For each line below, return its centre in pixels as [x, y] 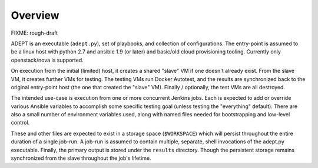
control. [20, 123]
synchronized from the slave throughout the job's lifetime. [81, 158]
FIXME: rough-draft [34, 33]
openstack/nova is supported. [47, 60]
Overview [35, 15]
